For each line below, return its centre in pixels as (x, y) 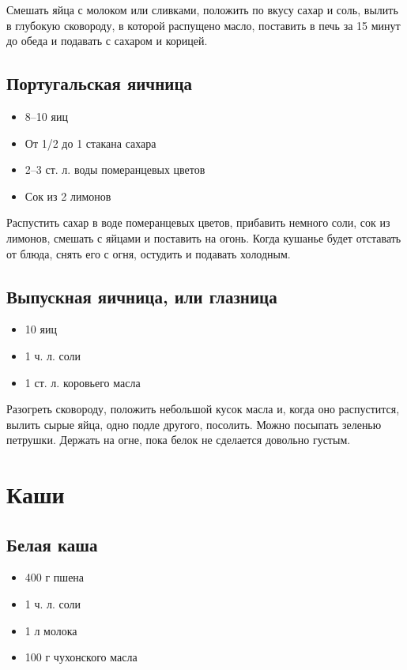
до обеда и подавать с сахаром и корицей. (107, 41)
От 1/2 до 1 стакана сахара (90, 143)
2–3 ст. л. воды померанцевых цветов (115, 169)
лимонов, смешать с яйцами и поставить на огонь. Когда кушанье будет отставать (204, 237)
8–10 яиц (46, 116)
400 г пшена (55, 577)
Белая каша (52, 544)
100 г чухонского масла (81, 657)
